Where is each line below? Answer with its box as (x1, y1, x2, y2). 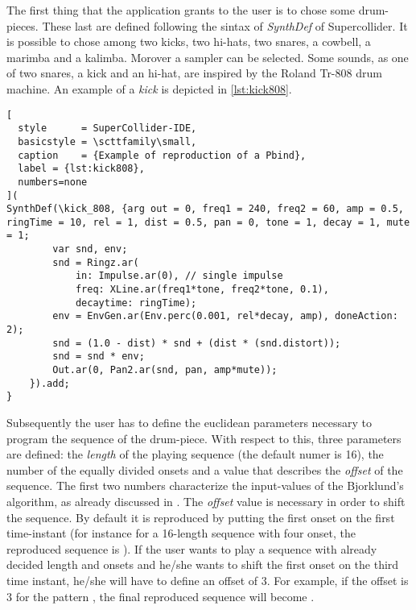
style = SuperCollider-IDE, (18, 122, 197, 135)
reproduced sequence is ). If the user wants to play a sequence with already (6, 540, 377, 557)
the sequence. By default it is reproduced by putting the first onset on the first (6, 508, 395, 525)
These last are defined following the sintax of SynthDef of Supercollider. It (42, 17, 408, 34)
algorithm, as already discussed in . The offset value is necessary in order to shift (6, 492, 406, 509)
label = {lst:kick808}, (18, 163, 145, 175)
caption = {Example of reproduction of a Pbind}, (18, 149, 307, 161)
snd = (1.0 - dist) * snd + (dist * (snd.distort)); (52, 337, 341, 349)
